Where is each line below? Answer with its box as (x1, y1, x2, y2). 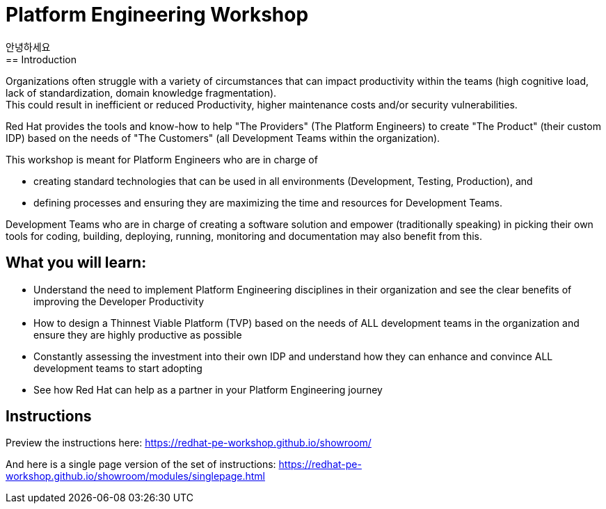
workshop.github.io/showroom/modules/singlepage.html (6, 470, 265, 483)
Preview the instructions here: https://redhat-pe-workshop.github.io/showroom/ (6, 437, 372, 449)
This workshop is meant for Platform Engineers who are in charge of (6, 153, 318, 165)
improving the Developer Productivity (33, 295, 205, 307)
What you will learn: (6, 254, 147, 272)
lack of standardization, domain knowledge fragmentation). (6, 86, 277, 99)
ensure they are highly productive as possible (33, 328, 242, 341)
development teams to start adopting (33, 362, 202, 374)
